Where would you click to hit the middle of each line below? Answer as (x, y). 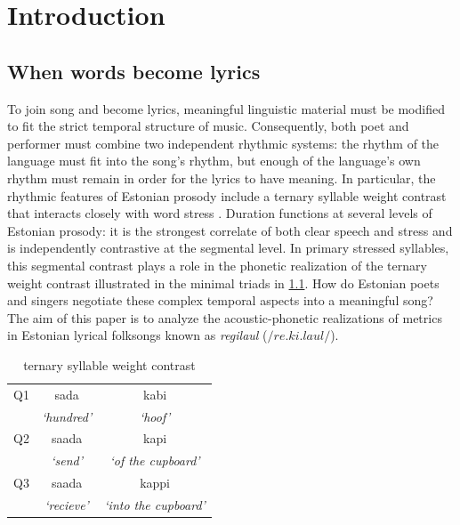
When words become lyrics (134, 71)
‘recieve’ (67, 504)
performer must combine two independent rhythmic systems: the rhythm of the (223, 143)
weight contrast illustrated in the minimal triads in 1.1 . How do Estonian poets (223, 283)
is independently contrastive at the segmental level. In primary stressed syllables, (228, 248)
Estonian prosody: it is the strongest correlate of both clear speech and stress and (230, 230)
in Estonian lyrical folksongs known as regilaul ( (137, 335)
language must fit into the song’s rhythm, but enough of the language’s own (214, 161)
